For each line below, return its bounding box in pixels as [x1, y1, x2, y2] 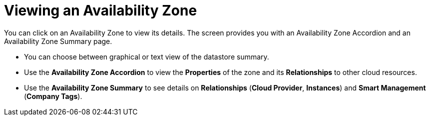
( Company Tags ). [24, 91, 82, 100]
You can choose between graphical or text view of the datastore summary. [24, 52, 269, 61]
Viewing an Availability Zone [4, 2, 197, 19]
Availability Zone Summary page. [4, 36, 112, 45]
